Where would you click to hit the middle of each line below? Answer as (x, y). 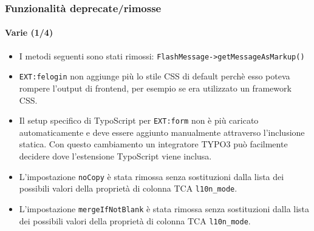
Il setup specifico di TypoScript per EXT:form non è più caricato (139, 120)
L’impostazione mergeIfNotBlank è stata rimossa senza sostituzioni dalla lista (164, 208)
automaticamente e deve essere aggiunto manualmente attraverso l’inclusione (162, 132)
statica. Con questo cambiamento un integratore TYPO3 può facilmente (153, 144)
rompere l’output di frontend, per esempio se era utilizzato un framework (155, 88)
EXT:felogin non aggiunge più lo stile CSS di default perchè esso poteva (155, 76)
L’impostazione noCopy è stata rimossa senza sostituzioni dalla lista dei (152, 176)
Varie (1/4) (29, 32)
